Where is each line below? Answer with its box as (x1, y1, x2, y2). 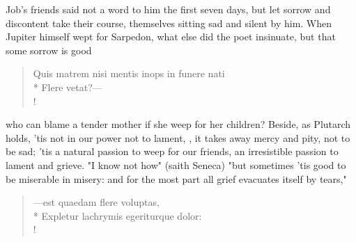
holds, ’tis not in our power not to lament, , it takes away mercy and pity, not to (6, 130, 350, 145)
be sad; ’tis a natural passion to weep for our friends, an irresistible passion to (6, 144, 339, 159)
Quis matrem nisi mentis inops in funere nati (33, 66, 225, 81)
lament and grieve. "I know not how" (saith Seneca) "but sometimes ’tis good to (6, 157, 346, 172)
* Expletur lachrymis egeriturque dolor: (33, 208, 202, 223)
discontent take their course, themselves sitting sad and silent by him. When (6, 15, 332, 30)
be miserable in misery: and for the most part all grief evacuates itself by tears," (6, 171, 347, 186)
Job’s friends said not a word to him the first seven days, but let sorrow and (6, 2, 331, 16)
